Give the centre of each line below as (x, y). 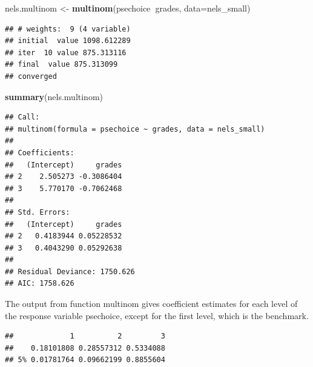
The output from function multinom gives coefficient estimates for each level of (151, 304)
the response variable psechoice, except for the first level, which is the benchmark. (157, 315)
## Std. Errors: (38, 212)
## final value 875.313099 (61, 65)
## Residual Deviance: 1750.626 (70, 271)
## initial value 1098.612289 (68, 41)
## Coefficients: (40, 153)
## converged (31, 76)
